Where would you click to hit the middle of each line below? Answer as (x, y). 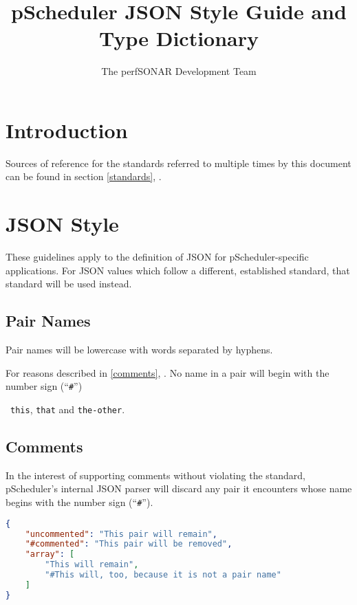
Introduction (67, 130)
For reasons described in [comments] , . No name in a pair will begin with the (167, 372)
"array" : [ (50, 554)
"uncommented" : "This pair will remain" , (121, 534)
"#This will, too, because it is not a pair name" (163, 575)
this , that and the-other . (68, 409)
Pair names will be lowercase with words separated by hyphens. (139, 350)
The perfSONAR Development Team (179, 71)
